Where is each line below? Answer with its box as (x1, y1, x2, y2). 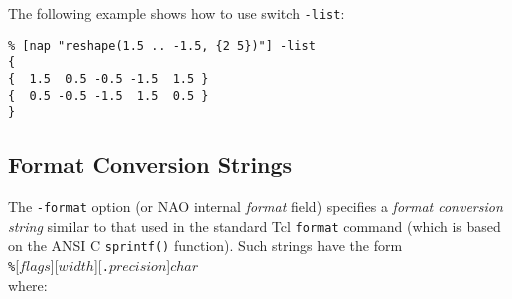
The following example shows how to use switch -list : (8, 3, 345, 23)
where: (8, 274, 48, 295)
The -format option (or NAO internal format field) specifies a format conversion (8, 196, 503, 217)
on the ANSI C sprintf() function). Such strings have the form (8, 235, 403, 256)
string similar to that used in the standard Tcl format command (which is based (8, 215, 501, 236)
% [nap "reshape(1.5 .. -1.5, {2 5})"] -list (8, 38, 316, 53)
